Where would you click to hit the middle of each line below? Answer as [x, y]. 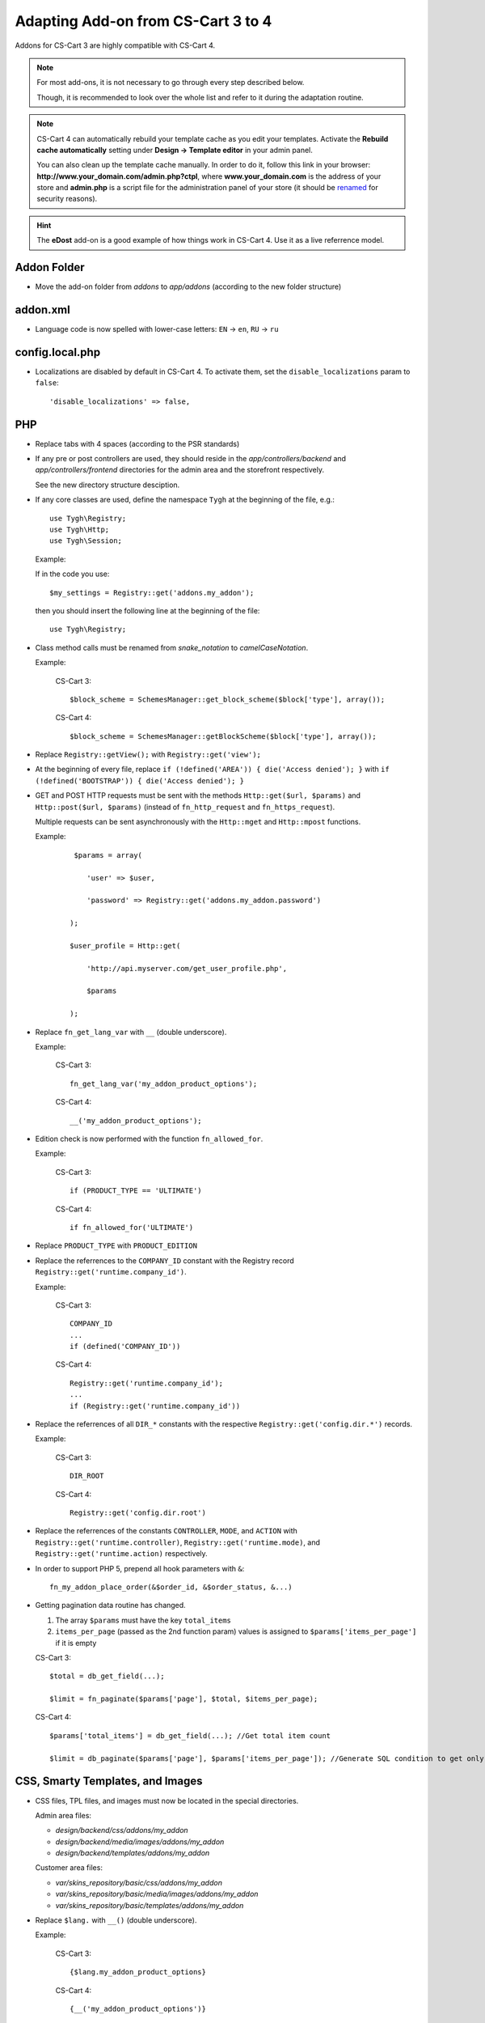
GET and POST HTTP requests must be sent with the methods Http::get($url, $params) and [198, 795]
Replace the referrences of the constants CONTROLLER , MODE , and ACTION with [167, 1531]
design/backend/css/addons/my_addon [122, 1830]
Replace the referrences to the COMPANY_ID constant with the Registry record [164, 1260]
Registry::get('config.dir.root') [138, 1512]
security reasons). [67, 199]
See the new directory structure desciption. [108, 485]
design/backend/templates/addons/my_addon [133, 1853]
